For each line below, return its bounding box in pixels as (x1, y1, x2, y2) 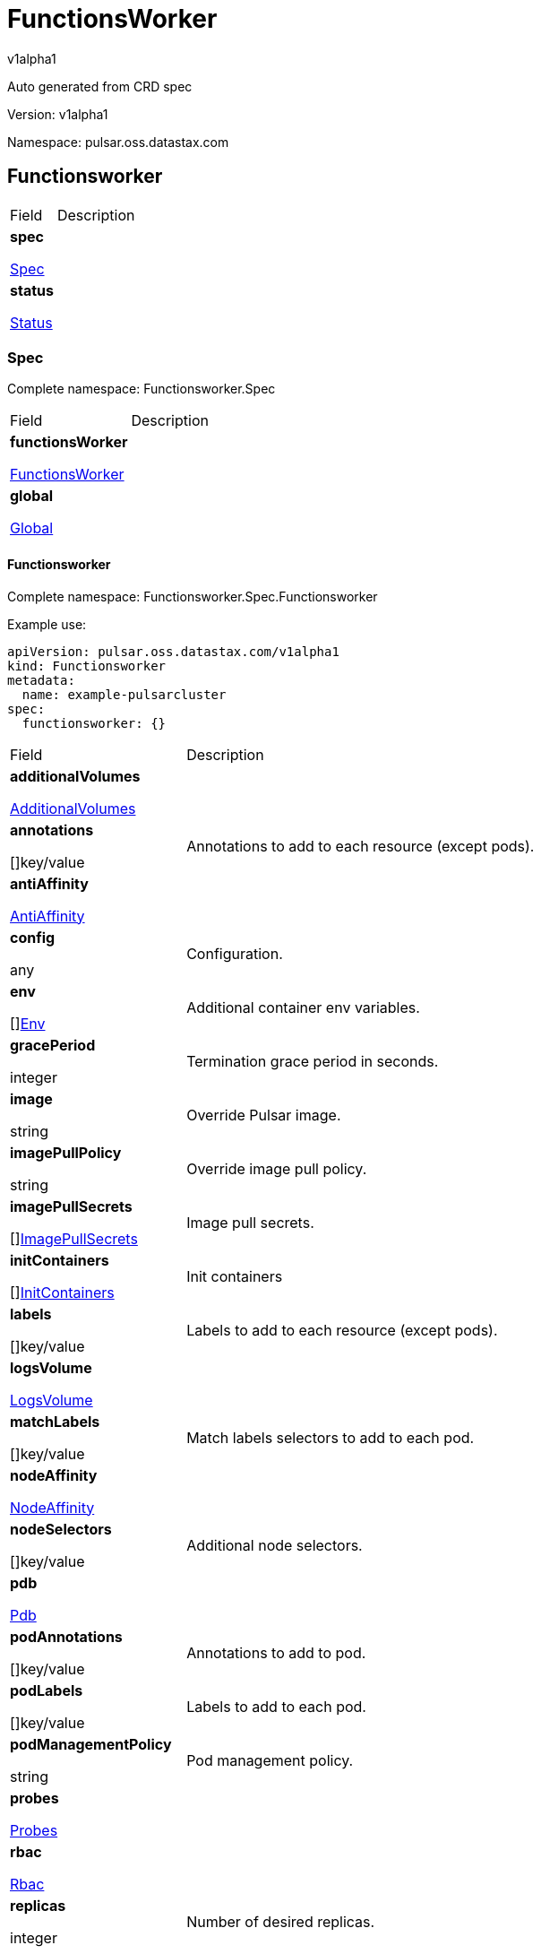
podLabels (10, 1681, 83, 1699)
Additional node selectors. (186, 1535, 363, 1554)
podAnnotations (10, 1627, 123, 1646)
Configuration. (186, 944, 283, 963)
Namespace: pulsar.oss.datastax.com (7, 134, 229, 150)
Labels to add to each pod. (186, 1697, 366, 1716)
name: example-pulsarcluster (21, 687, 227, 702)
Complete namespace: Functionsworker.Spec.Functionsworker (7, 588, 378, 604)
